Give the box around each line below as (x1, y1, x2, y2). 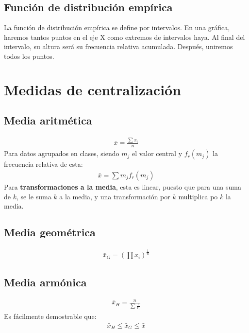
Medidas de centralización (4, 79, 182, 99)
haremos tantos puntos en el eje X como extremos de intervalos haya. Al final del (4, 32, 245, 42)
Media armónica (4, 274, 87, 289)
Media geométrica (4, 225, 96, 240)
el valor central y (132, 148, 183, 158)
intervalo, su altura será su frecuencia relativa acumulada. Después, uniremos (4, 41, 233, 52)
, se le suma (16, 191, 51, 201)
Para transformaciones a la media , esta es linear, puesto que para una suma (4, 181, 241, 192)
